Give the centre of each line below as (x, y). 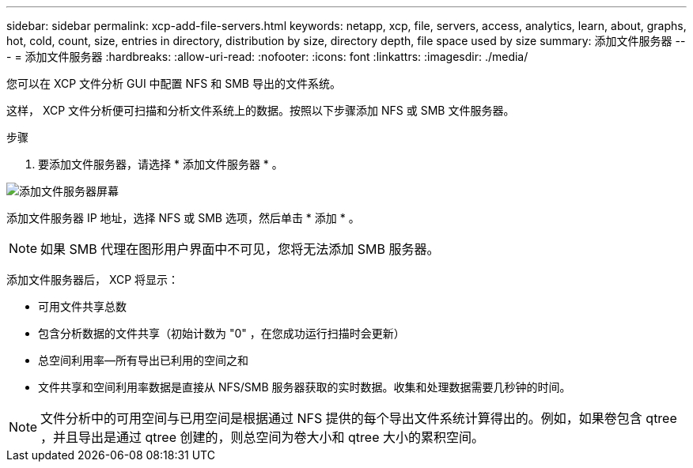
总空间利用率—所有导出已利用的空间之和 (143, 360)
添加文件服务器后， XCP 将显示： (93, 279)
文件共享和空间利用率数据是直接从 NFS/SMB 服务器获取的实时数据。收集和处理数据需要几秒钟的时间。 (305, 387)
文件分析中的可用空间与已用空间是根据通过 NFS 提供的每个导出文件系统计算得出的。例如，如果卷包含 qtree (359, 418)
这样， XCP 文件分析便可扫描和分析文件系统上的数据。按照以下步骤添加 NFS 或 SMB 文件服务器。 (261, 110)
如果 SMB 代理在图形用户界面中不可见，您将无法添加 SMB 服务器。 (240, 249)
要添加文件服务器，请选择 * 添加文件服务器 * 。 (161, 164)
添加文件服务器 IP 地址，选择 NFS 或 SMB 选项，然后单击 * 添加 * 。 (183, 218)
